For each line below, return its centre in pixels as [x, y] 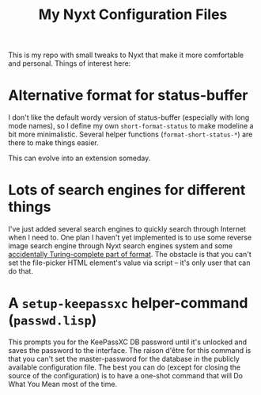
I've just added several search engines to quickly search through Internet [127, 229]
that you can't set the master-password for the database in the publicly [124, 359]
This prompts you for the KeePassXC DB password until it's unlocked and [128, 342]
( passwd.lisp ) [53, 320]
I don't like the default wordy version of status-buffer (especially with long [129, 117]
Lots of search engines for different [127, 190]
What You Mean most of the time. [62, 384]
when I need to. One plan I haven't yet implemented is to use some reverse [130, 238]
